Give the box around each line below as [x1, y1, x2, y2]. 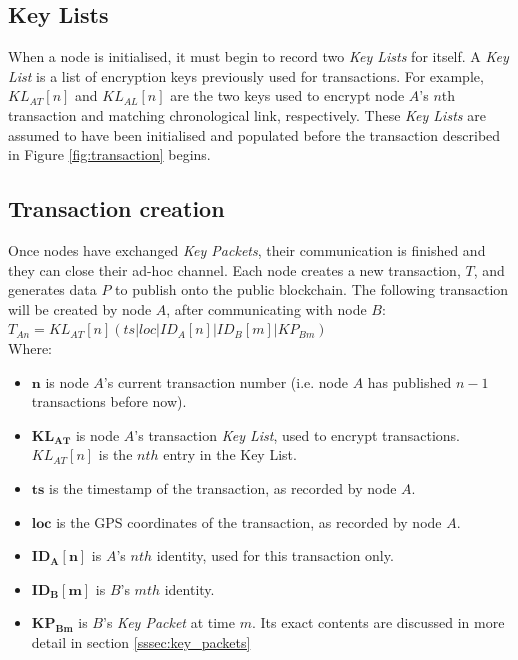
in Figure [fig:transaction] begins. [8, 144, 211, 165]
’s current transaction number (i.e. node [103, 371, 348, 392]
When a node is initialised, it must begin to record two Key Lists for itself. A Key [8, 46, 509, 67]
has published [367, 371, 452, 392]
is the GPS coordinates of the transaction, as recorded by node [56, 511, 442, 532]
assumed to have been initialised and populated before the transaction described [8, 124, 501, 145]
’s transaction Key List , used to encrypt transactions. [134, 424, 461, 445]
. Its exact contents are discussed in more [251, 612, 505, 633]
